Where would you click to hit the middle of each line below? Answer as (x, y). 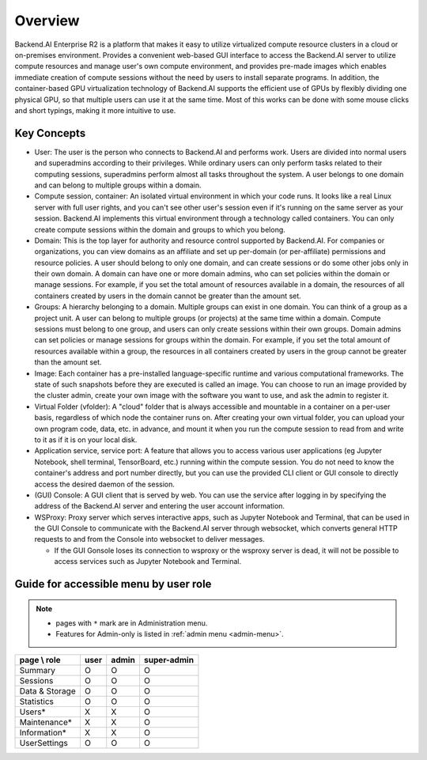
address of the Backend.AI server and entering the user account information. (159, 506)
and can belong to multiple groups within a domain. (118, 185)
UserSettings (44, 743)
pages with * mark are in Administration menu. (132, 623)
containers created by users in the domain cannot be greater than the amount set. (168, 296)
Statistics (37, 701)
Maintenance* (46, 722)
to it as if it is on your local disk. (86, 440)
